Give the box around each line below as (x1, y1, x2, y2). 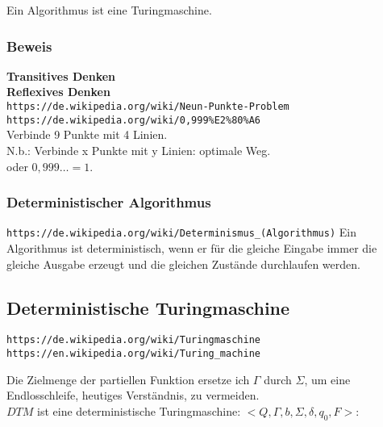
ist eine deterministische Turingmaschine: (37, 402, 241, 419)
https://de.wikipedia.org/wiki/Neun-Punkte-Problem (6, 101, 289, 112)
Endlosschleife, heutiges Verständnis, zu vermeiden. (6, 387, 260, 404)
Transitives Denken (6, 67, 116, 84)
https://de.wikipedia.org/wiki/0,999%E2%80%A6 (6, 114, 260, 126)
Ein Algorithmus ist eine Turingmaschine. (6, 2, 212, 18)
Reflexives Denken (6, 83, 110, 100)
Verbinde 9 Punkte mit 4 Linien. (6, 126, 168, 143)
